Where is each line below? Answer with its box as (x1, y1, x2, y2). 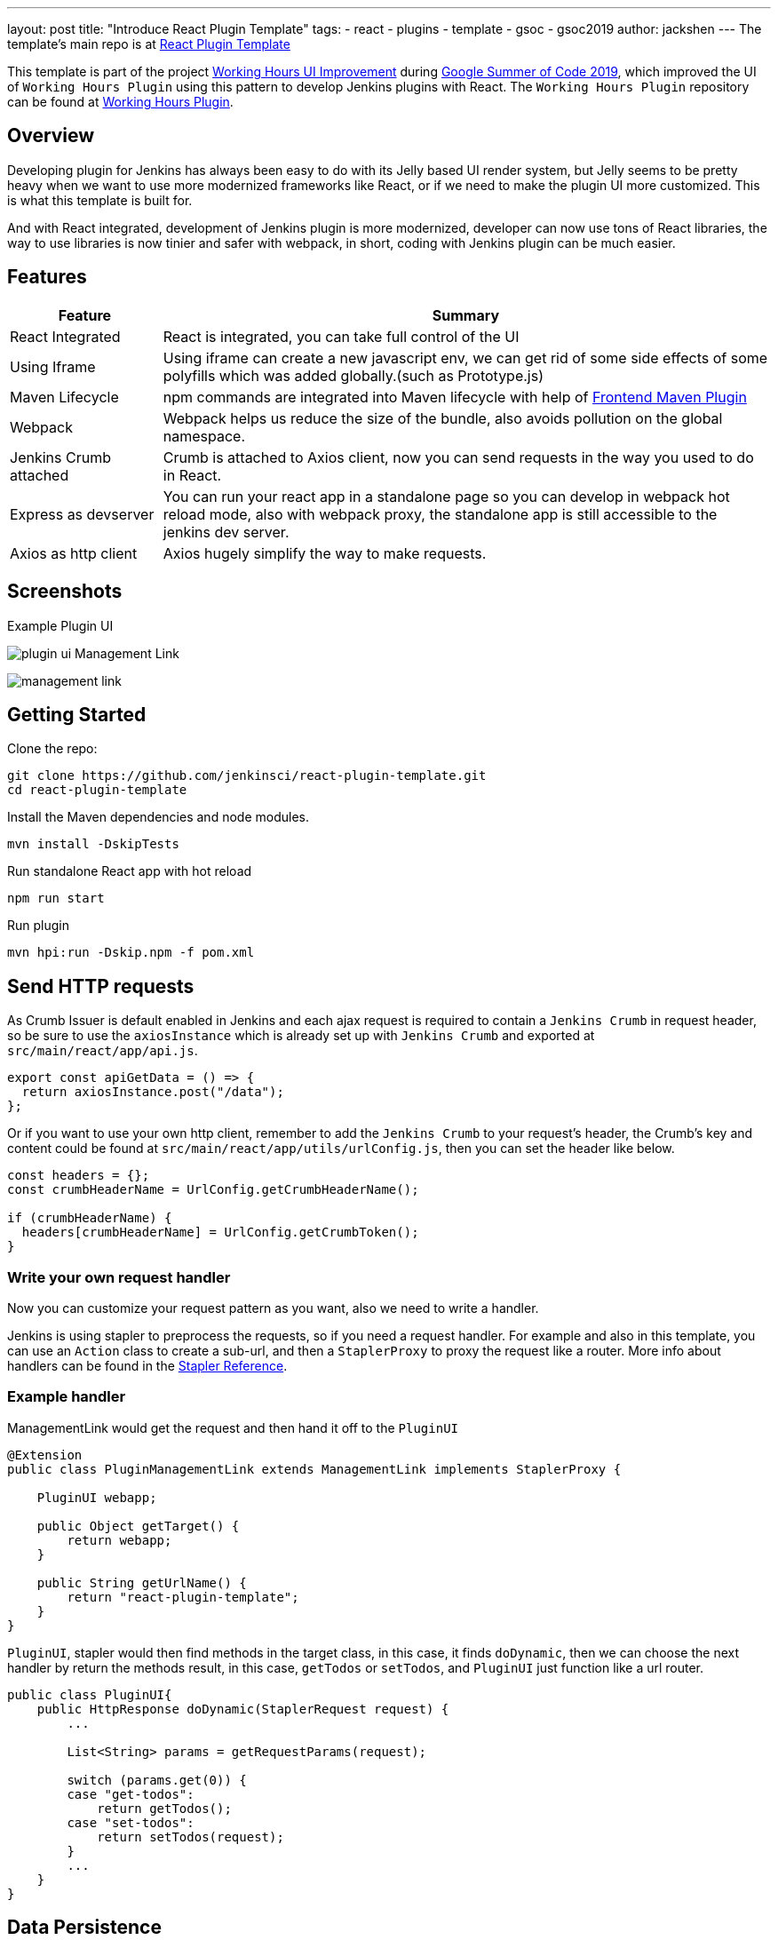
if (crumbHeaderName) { (7, 1211, 172, 1226)
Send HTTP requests (7, 974, 194, 998)
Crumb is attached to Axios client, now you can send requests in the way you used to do (163, 448, 754, 466)
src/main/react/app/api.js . (7, 1043, 198, 1059)
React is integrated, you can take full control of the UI (163, 327, 520, 346)
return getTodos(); (97, 1801, 232, 1816)
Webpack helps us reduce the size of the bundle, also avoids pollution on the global (163, 409, 723, 427)
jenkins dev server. (163, 522, 290, 541)
